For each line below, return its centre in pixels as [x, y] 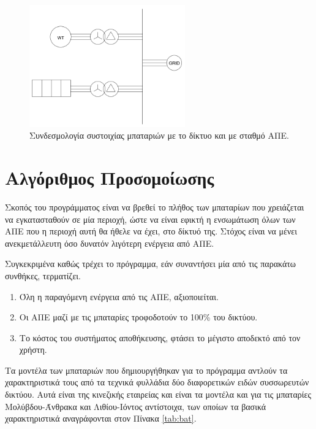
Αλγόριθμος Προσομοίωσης [110, 178]
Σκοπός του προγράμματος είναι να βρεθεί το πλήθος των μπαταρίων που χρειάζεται [155, 207]
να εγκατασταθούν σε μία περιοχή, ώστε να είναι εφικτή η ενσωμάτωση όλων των [150, 219]
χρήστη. [33, 350]
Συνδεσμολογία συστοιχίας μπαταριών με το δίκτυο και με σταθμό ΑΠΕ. [159, 135]
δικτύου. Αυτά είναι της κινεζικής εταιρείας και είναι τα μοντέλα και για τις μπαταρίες [158, 394]
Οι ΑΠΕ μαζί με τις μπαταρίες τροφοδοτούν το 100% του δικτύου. [138, 317]
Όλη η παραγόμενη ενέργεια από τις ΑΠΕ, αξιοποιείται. [119, 296]
